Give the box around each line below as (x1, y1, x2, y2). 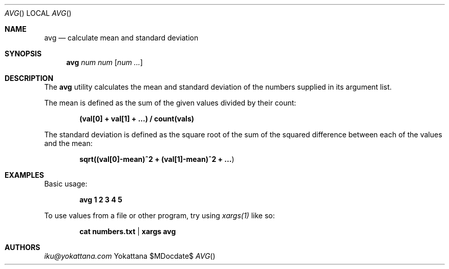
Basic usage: (44, 179, 88, 188)
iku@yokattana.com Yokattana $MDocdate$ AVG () (44, 252, 216, 260)
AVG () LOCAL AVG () (5, 9, 72, 17)
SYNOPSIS (5, 49, 42, 58)
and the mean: (44, 139, 93, 148)
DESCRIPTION (5, 74, 54, 82)
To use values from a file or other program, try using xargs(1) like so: (44, 211, 275, 220)
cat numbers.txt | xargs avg (79, 227, 176, 236)
